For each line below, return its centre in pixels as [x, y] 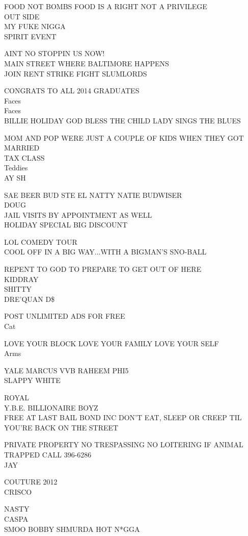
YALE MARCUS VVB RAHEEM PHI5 [66, 370]
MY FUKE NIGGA [35, 26]
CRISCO [18, 491]
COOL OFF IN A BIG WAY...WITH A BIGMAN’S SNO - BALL [105, 252]
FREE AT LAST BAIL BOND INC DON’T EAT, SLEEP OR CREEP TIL [123, 417]
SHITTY [18, 289]
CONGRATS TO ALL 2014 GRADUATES [72, 91]
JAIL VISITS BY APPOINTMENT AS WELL [78, 214]
